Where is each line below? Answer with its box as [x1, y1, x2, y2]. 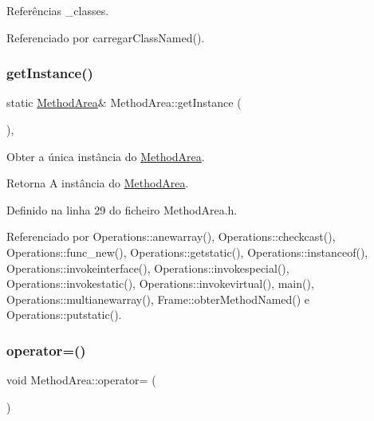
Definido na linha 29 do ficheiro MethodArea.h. [6, 201, 238, 218]
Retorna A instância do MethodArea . [6, 175, 189, 191]
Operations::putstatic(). [6, 306, 122, 323]
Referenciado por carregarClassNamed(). [6, 29, 205, 45]
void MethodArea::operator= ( [6, 372, 156, 388]
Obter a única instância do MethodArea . [6, 148, 205, 164]
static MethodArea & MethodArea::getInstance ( [6, 94, 242, 111]
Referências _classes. [6, 2, 109, 18]
